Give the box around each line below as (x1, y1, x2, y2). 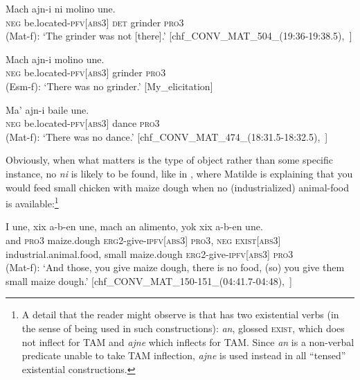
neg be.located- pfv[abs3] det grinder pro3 (6, 15, 184, 29)
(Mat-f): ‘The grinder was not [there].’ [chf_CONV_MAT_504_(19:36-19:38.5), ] (6, 28, 352, 43)
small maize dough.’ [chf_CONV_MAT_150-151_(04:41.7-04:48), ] (6, 273, 292, 288)
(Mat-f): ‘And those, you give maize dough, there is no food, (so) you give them (6, 260, 345, 275)
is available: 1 (6, 194, 59, 210)
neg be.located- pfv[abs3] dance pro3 (6, 116, 160, 130)
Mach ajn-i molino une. (6, 51, 105, 66)
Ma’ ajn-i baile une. (6, 102, 89, 116)
